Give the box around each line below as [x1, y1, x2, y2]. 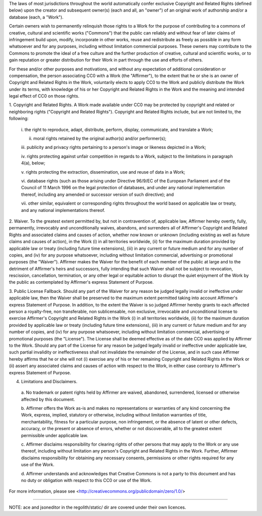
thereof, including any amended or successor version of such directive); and [21, 192, 174, 197]
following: [9, 115, 29, 121]
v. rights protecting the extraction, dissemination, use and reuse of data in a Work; [21, 169, 185, 175]
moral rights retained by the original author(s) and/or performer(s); [33, 136, 167, 142]
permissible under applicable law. [21, 432, 88, 438]
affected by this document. [21, 396, 75, 402]
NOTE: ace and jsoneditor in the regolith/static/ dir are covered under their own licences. [9, 504, 186, 510]
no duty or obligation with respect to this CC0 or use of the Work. [21, 478, 152, 483]
